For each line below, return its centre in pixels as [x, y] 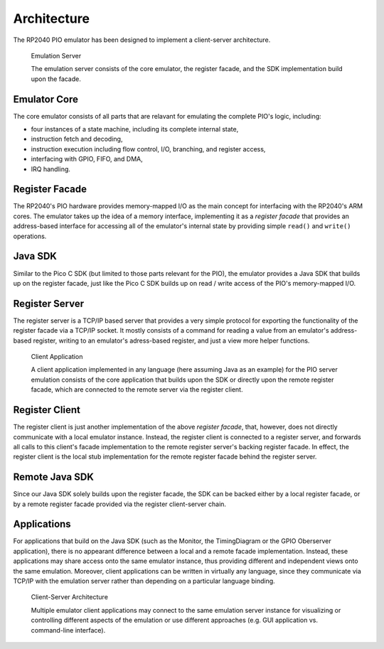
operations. [30, 236]
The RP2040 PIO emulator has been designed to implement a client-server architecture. [142, 40]
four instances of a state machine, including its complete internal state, [135, 129]
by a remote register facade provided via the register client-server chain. [120, 504]
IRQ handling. [51, 169]
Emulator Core [46, 99]
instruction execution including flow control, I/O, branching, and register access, [148, 149]
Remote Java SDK [53, 477]
